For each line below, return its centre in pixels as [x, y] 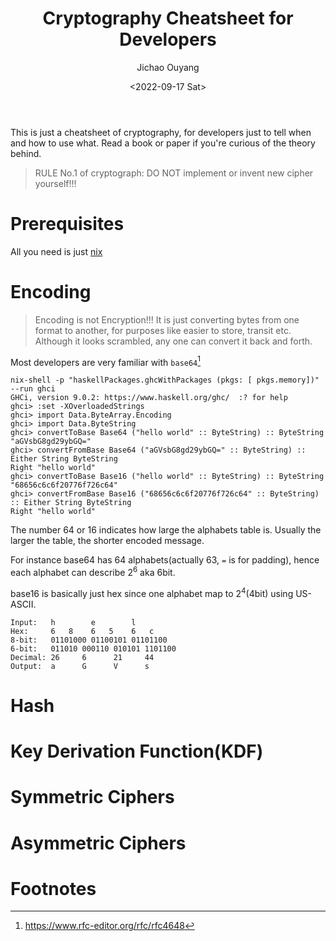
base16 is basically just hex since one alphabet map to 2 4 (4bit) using [152, 592]
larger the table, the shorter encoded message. [107, 541]
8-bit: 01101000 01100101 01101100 [89, 640]
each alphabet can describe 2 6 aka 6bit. [93, 572]
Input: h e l [73, 622]
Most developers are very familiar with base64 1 [106, 361]
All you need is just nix [56, 251]
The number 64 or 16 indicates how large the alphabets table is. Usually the [166, 530]
